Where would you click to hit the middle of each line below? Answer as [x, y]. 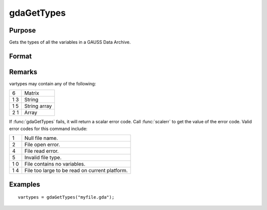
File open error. [42, 144]
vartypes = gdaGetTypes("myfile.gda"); [66, 197]
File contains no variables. [55, 164]
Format [21, 56]
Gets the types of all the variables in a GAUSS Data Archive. [70, 42]
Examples [25, 184]
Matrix [32, 93]
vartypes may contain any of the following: [53, 83]
